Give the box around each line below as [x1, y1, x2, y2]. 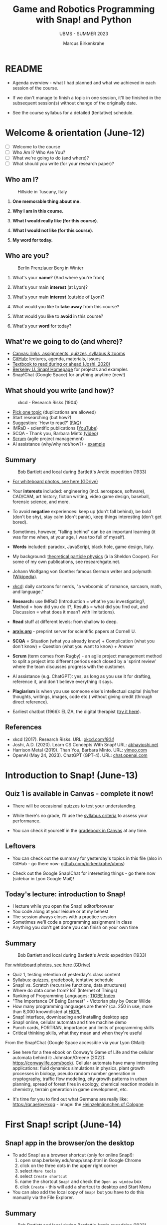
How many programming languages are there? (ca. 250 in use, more [12, 1003, 153, 1010]
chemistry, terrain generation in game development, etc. [12, 1087, 128, 1093]
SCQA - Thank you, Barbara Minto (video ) [12, 431, 99, 437]
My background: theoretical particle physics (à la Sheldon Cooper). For [12, 553, 159, 559]
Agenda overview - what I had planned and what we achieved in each [12, 79, 156, 85]
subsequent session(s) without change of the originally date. [12, 100, 137, 106]
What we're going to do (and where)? [12, 155, 89, 161]
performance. [12, 818, 41, 824]
